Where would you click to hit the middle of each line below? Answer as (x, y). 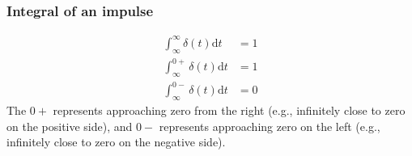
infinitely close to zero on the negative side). (116, 142)
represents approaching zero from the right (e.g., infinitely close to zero (229, 110)
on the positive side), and (70, 126)
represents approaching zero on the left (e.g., (270, 126)
